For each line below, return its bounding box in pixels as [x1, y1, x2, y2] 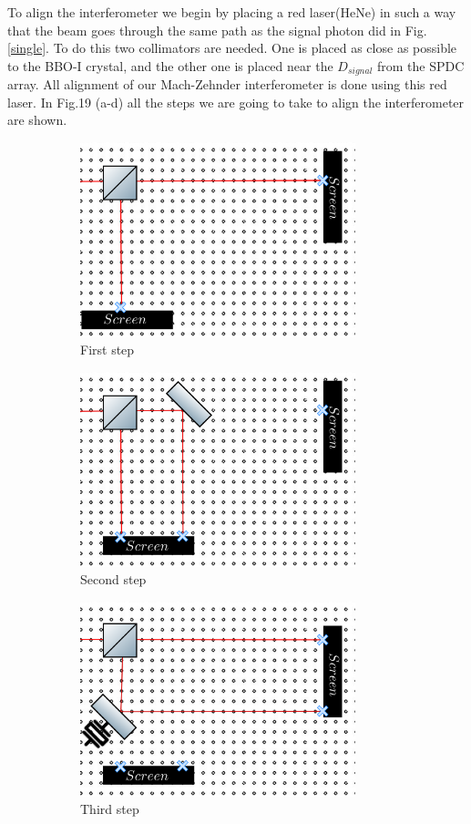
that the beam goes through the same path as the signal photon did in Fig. [7, 20, 427, 39]
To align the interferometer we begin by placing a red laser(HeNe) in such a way [7, 3, 456, 21]
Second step [80, 570, 147, 589]
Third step [80, 799, 139, 819]
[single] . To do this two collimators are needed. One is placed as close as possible [7, 38, 457, 57]
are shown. [7, 110, 67, 129]
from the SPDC [377, 56, 465, 75]
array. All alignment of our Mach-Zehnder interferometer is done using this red [7, 75, 447, 94]
